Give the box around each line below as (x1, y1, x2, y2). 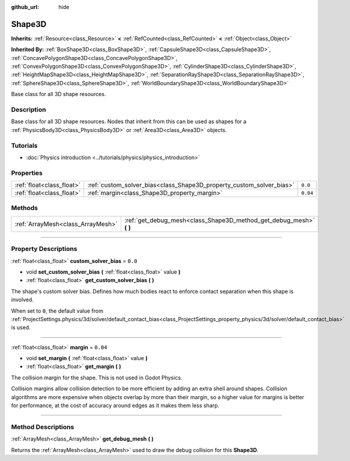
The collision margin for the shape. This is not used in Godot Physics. (11, 374, 183, 381)
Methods (11, 204, 38, 212)
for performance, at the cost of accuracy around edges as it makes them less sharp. (11, 402, 220, 409)
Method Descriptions (11, 423, 74, 431)
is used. (11, 324, 31, 331)
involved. (11, 296, 34, 303)
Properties (11, 169, 43, 177)
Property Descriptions (11, 245, 77, 253)
